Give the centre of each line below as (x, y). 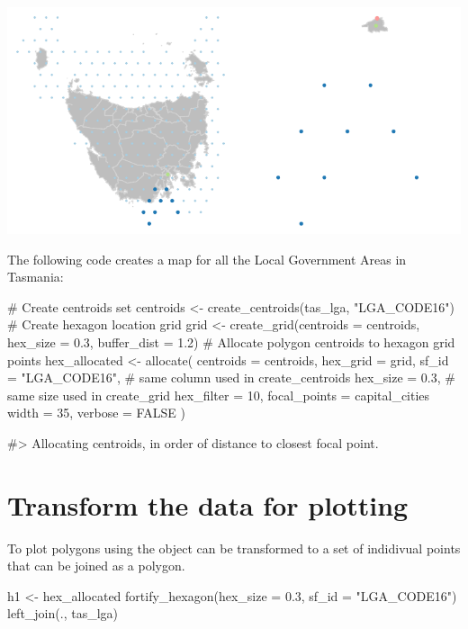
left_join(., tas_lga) (63, 613)
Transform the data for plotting (208, 504)
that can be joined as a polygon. (96, 566)
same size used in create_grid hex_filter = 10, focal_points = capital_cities (219, 395)
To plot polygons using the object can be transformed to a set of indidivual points (234, 548)
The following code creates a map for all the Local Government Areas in (207, 259)
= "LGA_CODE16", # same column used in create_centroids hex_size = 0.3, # (231, 377)
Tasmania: (36, 277)
